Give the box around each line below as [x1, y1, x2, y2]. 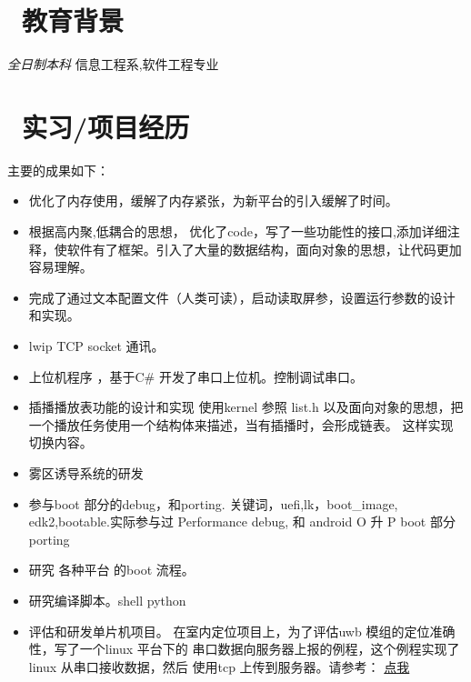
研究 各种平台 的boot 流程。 [28, 560, 195, 579]
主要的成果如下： [7, 160, 109, 179]
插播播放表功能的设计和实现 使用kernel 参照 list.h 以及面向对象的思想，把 [28, 397, 464, 416]
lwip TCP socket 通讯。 [28, 336, 165, 355]
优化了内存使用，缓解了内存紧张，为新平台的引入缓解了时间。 [28, 191, 398, 210]
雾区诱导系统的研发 [28, 463, 144, 482]
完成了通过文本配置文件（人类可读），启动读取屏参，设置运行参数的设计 [28, 287, 456, 306]
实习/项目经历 [22, 107, 190, 145]
